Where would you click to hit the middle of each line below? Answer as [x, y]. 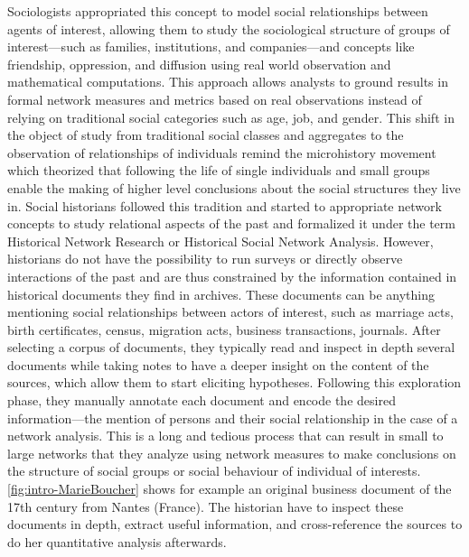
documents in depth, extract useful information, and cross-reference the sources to [235, 524]
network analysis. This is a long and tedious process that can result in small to [225, 436]
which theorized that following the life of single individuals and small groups [219, 170]
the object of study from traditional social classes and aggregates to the [206, 135]
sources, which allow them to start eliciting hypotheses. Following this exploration [234, 382]
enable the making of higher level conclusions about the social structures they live [234, 187]
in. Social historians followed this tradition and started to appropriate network [225, 205]
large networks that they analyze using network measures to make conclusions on [232, 453]
